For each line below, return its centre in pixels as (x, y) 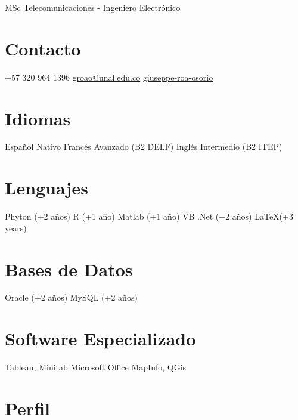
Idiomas (38, 118)
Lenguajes (46, 188)
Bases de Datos (69, 269)
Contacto (43, 48)
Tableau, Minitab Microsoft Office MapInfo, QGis (96, 367)
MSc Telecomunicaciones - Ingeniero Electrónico (93, 7)
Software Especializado (100, 339)
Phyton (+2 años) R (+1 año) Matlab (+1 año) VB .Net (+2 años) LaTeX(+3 (149, 216)
